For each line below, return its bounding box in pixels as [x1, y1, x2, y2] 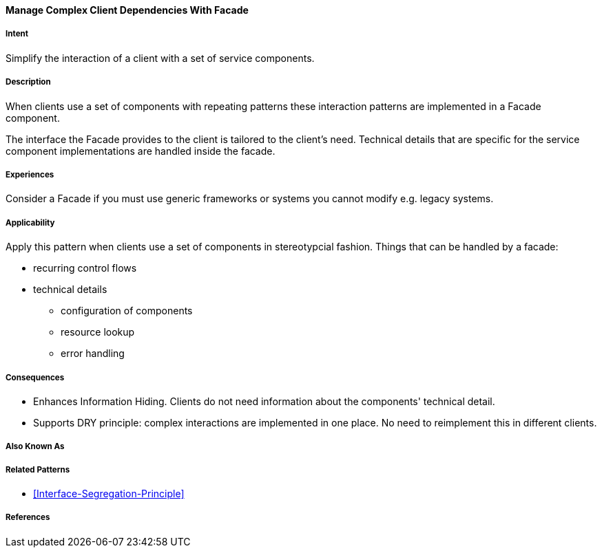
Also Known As [6, 442, 65, 452]
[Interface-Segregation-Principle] [33, 488, 185, 500]
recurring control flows [33, 262, 137, 274]
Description [6, 77, 51, 87]
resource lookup [61, 326, 135, 338]
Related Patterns [6, 464, 70, 475]
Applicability [6, 217, 55, 228]
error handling [61, 347, 125, 360]
